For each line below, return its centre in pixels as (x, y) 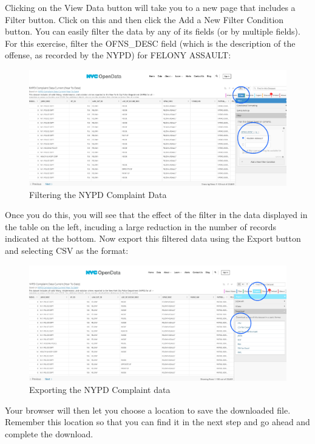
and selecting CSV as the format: (67, 250)
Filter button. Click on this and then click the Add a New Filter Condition (144, 19)
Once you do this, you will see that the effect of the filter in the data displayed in (156, 215)
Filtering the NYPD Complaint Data (98, 194)
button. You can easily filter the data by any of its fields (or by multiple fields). (153, 31)
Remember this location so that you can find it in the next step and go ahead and (157, 422)
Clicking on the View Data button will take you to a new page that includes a (150, 7)
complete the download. (49, 433)
